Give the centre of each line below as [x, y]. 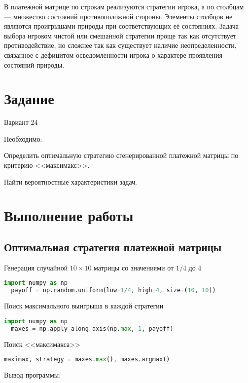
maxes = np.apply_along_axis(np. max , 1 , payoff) [92, 328]
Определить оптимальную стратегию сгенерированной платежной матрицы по [121, 155]
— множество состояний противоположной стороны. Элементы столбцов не [118, 16]
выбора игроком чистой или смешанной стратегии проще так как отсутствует [120, 35]
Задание [29, 98]
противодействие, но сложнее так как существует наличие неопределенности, [120, 45]
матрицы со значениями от [134, 267]
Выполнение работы [69, 215]
